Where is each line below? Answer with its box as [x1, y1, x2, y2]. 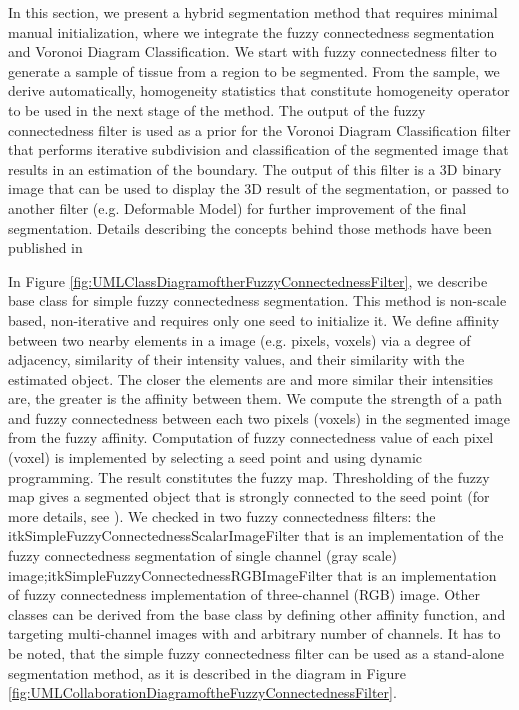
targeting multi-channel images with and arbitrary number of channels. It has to [8, 623, 501, 644]
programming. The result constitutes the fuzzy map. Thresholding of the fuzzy [8, 466, 490, 487]
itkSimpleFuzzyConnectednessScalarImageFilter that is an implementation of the [8, 525, 504, 546]
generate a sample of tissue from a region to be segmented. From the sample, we [8, 60, 500, 81]
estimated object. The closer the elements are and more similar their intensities [8, 368, 494, 389]
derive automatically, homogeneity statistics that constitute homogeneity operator [8, 80, 510, 101]
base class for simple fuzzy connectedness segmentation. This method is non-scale [8, 290, 507, 311]
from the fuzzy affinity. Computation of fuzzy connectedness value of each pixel [8, 427, 494, 448]
